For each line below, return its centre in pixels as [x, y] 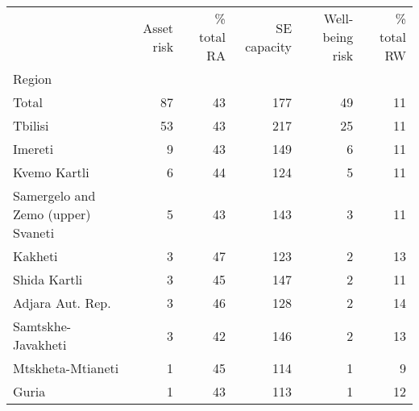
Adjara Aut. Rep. [62, 303]
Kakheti [35, 256]
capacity [269, 46]
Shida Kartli [48, 279]
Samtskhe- [42, 326]
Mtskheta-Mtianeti [66, 368]
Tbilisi [31, 125]
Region [33, 79]
